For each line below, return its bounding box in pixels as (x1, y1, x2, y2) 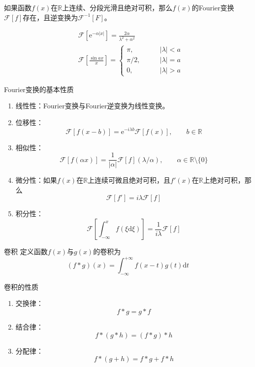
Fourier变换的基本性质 (4, 84, 74, 94)
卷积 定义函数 (4, 246, 48, 256)
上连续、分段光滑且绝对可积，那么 (62, 2, 173, 12)
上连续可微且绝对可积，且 (88, 175, 171, 185)
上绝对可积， (203, 175, 245, 185)
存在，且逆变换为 (23, 12, 78, 22)
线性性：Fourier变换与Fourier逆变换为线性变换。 (15, 100, 169, 111)
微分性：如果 (15, 175, 57, 185)
